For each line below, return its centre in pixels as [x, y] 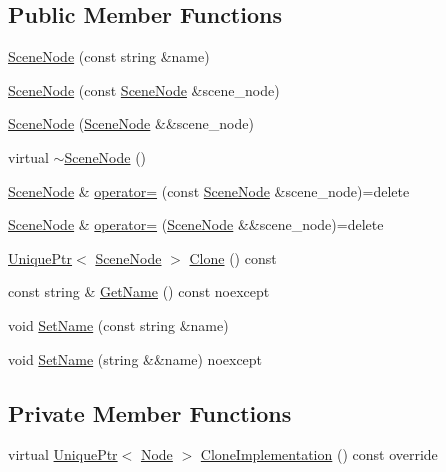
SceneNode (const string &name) [109, 56]
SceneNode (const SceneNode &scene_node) [144, 89]
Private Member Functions [150, 412]
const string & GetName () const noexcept [139, 291]
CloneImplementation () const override [319, 454]
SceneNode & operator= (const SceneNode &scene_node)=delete [209, 190]
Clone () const [233, 257]
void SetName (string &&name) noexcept [135, 358]
